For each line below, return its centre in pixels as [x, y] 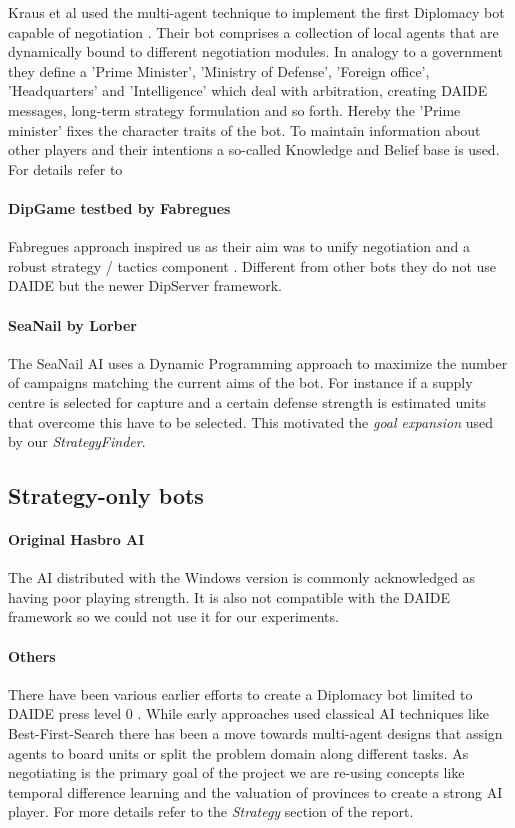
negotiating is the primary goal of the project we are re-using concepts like [236, 772]
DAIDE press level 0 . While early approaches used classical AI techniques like [249, 713]
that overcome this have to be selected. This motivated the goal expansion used [251, 421]
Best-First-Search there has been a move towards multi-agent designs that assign [255, 733]
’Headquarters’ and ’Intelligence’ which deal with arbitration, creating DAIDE [248, 90]
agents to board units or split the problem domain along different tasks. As [238, 752]
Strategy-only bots [106, 495]
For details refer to [65, 168]
